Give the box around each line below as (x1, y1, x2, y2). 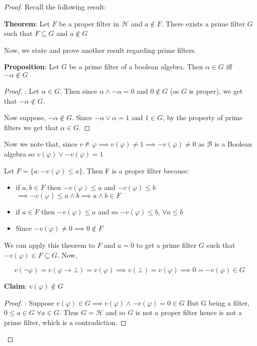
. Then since (60, 85, 97, 96)
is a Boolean (214, 139, 252, 149)
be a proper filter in (59, 18, 120, 28)
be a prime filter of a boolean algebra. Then (69, 61, 203, 72)
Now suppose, (4, 112, 46, 123)
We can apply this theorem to (4, 239, 95, 250)
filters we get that (4, 122, 58, 132)
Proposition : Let (4, 61, 59, 72)
